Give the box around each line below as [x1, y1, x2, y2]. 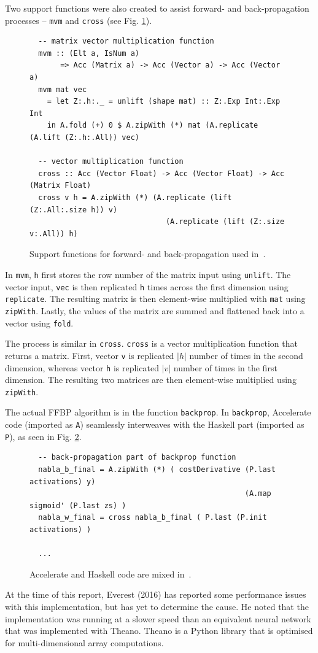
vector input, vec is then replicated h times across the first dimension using [5, 280, 289, 293]
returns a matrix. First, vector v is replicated [5, 349, 174, 361]
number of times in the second [189, 349, 303, 361]
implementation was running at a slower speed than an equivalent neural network [5, 612, 311, 625]
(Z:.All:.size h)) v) [29, 205, 118, 214]
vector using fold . [5, 316, 74, 329]
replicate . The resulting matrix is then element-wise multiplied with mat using [5, 292, 306, 305]
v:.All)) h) [29, 229, 78, 238]
